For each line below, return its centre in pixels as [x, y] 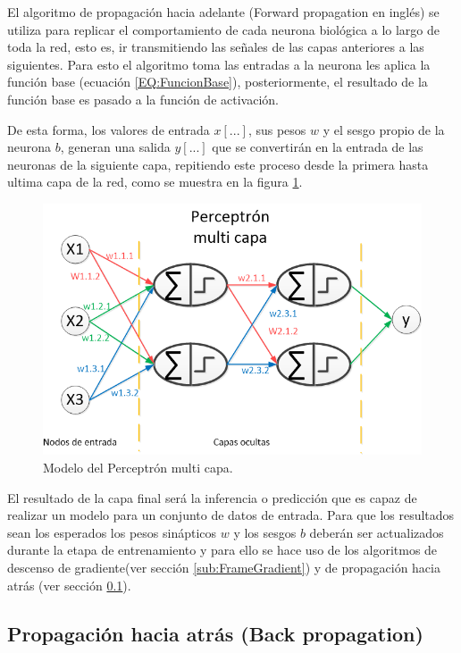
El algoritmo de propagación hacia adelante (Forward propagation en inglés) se [223, 12]
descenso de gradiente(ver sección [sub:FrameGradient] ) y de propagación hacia [224, 567]
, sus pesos [277, 129]
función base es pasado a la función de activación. [143, 99]
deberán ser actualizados [377, 532]
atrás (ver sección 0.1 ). [69, 585]
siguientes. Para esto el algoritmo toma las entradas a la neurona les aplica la [219, 64]
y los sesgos [265, 532]
